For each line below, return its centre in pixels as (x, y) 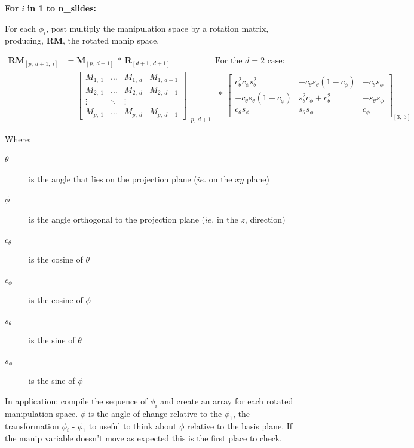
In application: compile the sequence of (76, 401)
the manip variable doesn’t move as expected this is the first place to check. (143, 438)
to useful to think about (133, 426)
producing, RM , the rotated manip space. (82, 40)
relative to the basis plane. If (240, 426)
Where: (18, 138)
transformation (32, 426)
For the (229, 61)
